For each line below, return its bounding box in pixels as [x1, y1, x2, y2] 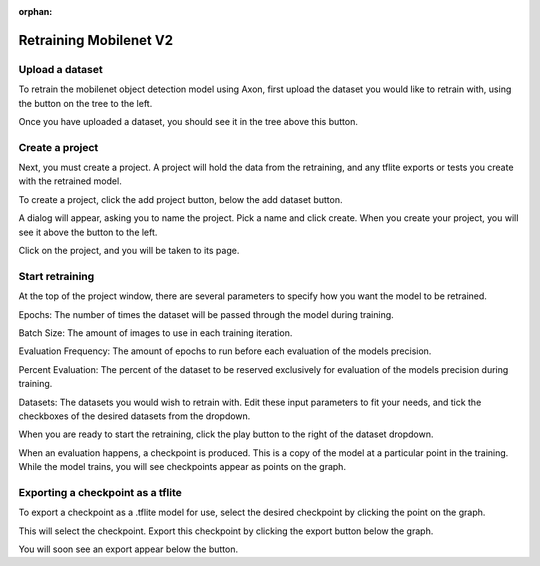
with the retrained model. [18, 175, 122, 187]
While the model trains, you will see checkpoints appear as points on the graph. [18, 461, 347, 473]
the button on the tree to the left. [18, 97, 153, 109]
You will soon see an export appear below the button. [18, 543, 239, 555]
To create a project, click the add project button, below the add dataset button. [18, 193, 343, 205]
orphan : [18, 6, 53, 17]
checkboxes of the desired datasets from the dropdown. [18, 410, 251, 422]
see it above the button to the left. [18, 226, 158, 238]
